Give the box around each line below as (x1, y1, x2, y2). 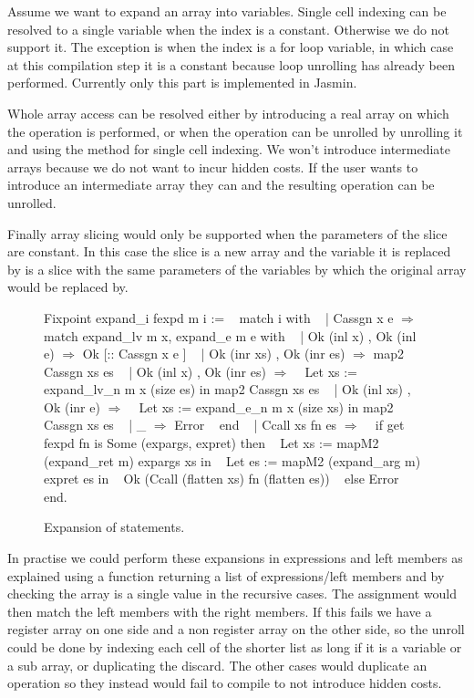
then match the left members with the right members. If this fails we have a (7, 601, 432, 620)
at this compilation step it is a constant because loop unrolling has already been (7, 55, 455, 74)
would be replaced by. (7, 277, 129, 297)
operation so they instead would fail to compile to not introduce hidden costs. (7, 673, 442, 693)
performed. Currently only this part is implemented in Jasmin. (7, 73, 357, 92)
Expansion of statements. (44, 517, 185, 537)
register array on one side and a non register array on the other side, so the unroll (7, 620, 465, 639)
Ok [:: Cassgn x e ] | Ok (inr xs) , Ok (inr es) (82, 344, 345, 363)
